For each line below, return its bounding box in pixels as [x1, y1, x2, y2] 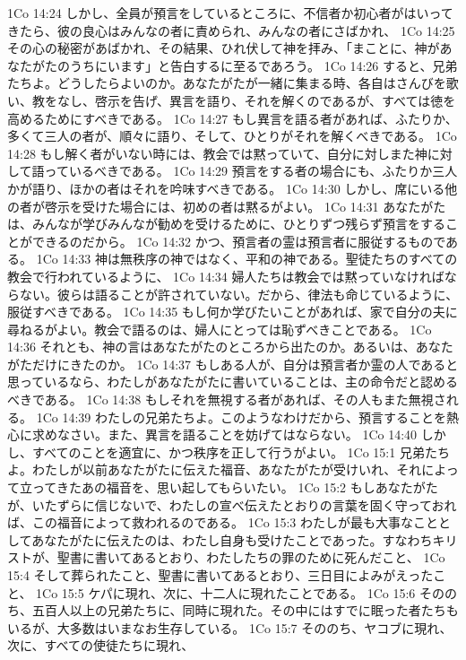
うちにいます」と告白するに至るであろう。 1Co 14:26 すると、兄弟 [69, 56, 458, 74]
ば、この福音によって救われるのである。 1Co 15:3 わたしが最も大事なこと [7, 513, 439, 532]
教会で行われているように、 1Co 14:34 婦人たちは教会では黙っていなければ [7, 266, 444, 285]
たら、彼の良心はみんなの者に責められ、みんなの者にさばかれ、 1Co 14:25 [19, 21, 455, 39]
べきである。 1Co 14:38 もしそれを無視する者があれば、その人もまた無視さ [7, 390, 446, 409]
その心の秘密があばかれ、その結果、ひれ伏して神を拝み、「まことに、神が [7, 39, 440, 57]
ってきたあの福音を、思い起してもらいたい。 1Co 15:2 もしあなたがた [31, 478, 438, 497]
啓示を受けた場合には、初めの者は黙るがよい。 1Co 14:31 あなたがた [44, 196, 446, 215]
